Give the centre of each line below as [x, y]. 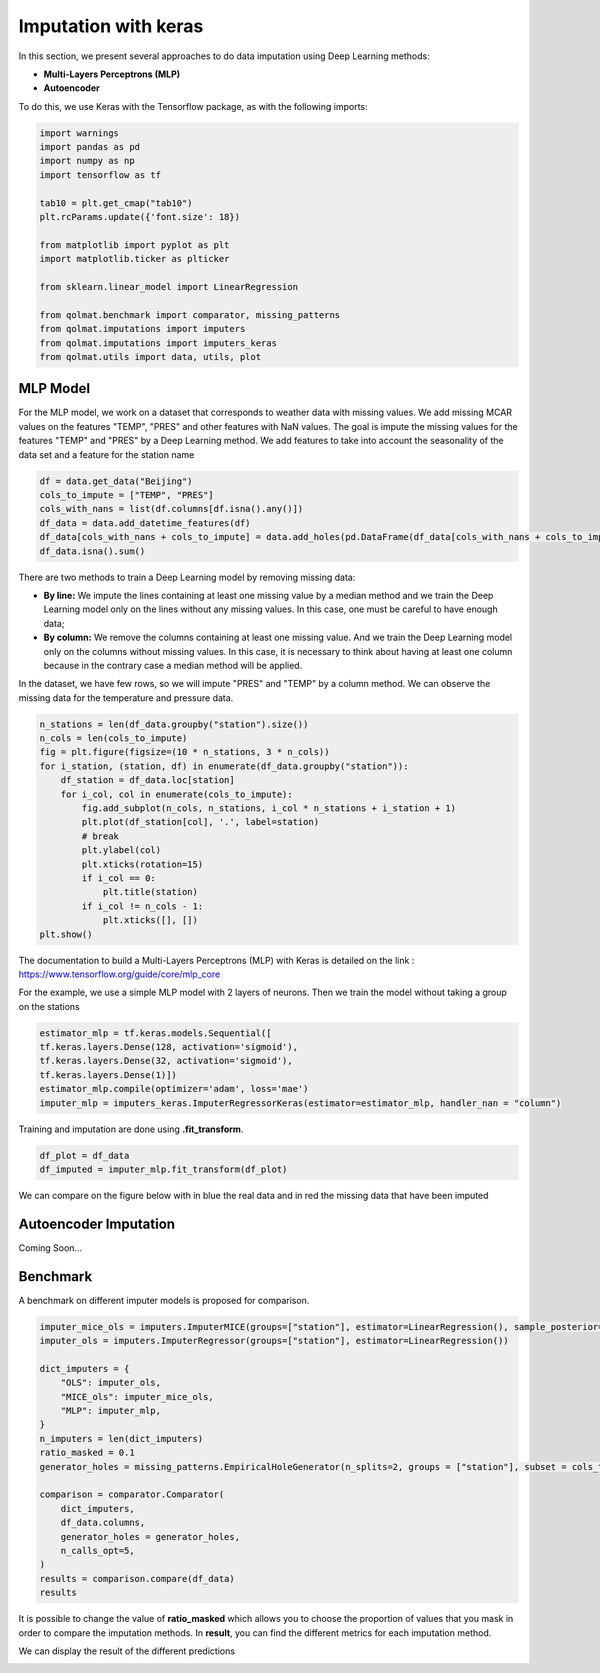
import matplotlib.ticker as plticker [134, 259]
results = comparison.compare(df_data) [137, 1578]
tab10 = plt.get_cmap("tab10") [116, 203]
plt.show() [66, 934]
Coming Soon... [50, 1247]
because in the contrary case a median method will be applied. [173, 665]
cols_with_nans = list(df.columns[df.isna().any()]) [171, 509]
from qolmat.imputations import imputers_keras [158, 343]
